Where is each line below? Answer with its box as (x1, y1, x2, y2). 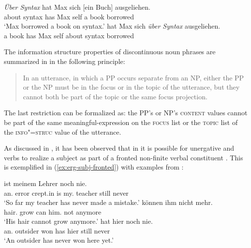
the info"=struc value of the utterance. (4, 126, 121, 137)
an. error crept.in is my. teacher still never (4, 187, 129, 198)
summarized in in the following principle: (4, 56, 125, 66)
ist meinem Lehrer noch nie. (4, 178, 87, 188)
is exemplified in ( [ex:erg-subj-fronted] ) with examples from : (4, 162, 184, 172)
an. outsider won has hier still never (4, 225, 110, 235)
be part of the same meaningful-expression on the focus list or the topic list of (4, 117, 238, 127)
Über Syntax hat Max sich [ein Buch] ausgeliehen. (4, 2, 150, 12)
